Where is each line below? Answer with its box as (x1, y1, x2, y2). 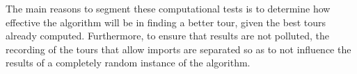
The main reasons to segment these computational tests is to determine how (6, 1, 331, 15)
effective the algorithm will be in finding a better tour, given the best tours (6, 15, 326, 29)
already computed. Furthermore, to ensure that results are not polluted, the (6, 28, 330, 43)
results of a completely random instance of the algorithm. (6, 55, 251, 70)
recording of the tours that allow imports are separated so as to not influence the (6, 41, 351, 56)
